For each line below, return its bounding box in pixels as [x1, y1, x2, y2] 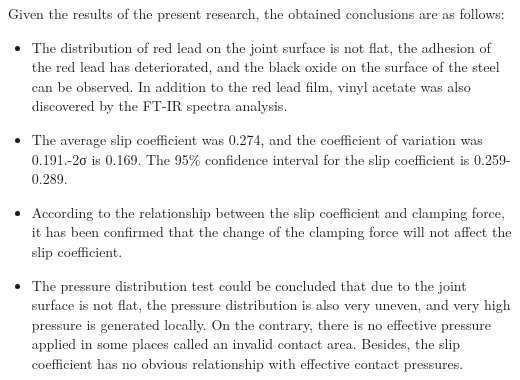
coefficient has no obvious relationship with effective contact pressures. [31, 352, 464, 373]
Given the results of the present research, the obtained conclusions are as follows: [8, 3, 505, 23]
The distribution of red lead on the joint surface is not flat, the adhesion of [31, 36, 491, 57]
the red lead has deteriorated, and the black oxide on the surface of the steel [31, 56, 500, 77]
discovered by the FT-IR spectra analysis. [31, 95, 288, 116]
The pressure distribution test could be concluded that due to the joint [31, 274, 467, 295]
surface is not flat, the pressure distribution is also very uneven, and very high [31, 294, 511, 315]
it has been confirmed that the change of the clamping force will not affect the [31, 221, 512, 242]
